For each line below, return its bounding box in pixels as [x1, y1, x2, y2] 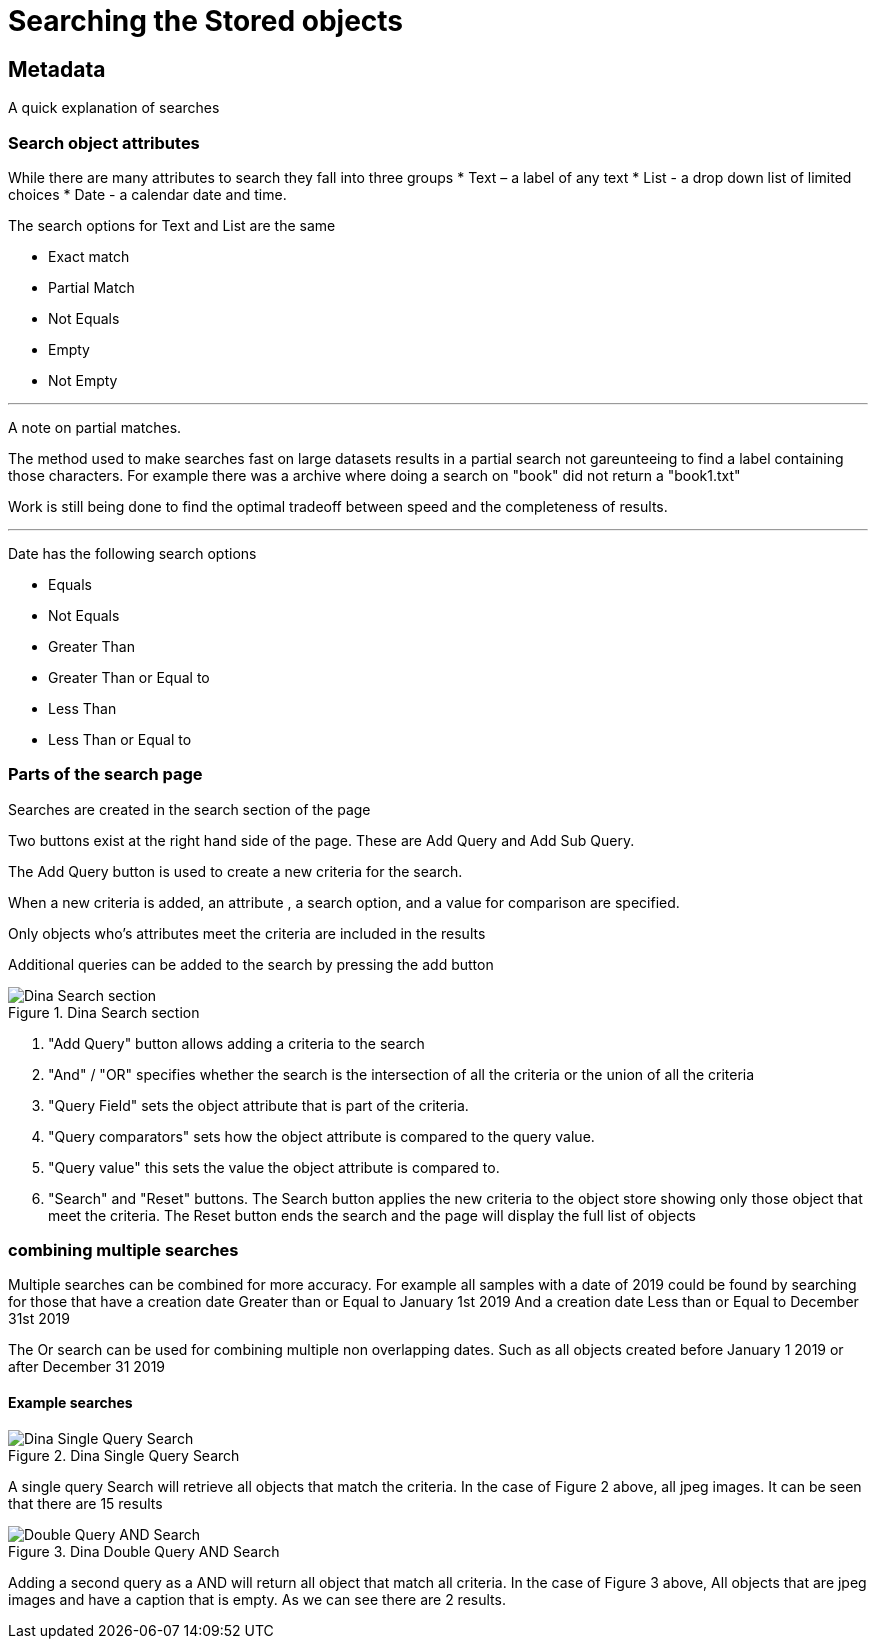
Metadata [8, 56, 106, 82]
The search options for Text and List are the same [8, 216, 336, 234]
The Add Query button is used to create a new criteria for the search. [8, 862, 463, 880]
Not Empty [48, 371, 118, 389]
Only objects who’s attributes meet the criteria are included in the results [8, 924, 486, 942]
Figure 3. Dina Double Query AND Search [8, 1542, 280, 1560]
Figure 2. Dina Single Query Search [8, 1446, 240, 1464]
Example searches [8, 1394, 133, 1412]
